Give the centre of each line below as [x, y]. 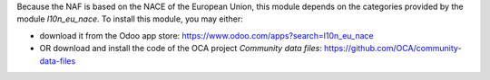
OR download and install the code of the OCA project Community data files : [181, 49]
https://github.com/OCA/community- [392, 49]
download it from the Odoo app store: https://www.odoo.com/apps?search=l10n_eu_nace [206, 35]
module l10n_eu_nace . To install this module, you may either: [130, 19]
